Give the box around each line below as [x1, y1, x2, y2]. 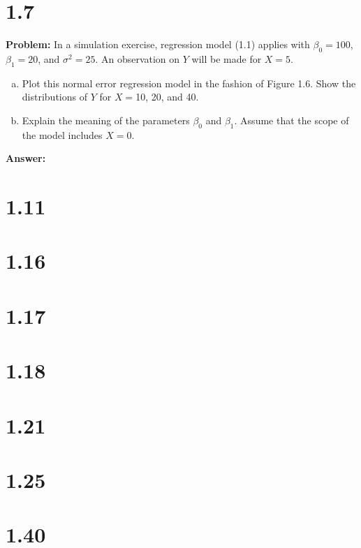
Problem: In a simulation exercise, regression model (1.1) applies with [6, 37, 310, 52]
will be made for [191, 51, 262, 66]
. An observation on [95, 51, 180, 66]
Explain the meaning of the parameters [22, 112, 190, 127]
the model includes [22, 127, 103, 142]
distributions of [22, 89, 87, 104]
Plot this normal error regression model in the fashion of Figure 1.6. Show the [22, 75, 356, 90]
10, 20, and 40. [135, 89, 199, 104]
